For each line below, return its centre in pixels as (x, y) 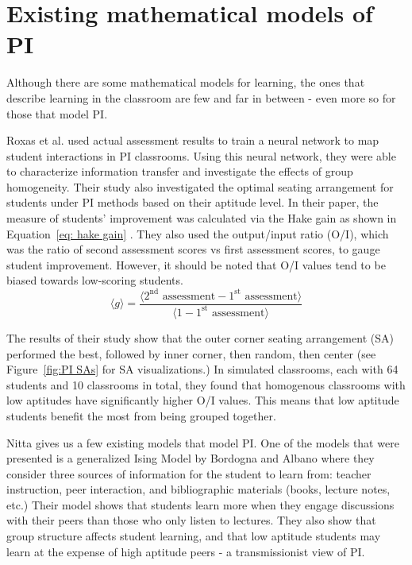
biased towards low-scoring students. (95, 280)
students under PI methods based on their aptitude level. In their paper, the (193, 202)
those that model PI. (57, 113)
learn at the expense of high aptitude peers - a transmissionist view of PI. (186, 551)
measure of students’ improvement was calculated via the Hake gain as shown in (202, 218)
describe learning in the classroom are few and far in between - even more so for (201, 97)
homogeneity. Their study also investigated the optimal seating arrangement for (200, 186)
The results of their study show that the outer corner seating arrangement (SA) (200, 337)
